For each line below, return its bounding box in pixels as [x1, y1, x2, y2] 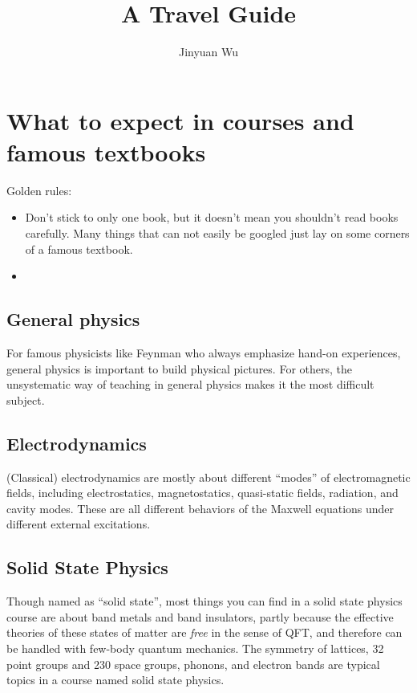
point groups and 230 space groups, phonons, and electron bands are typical [6, 655, 380, 672]
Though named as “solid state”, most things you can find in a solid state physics [6, 593, 403, 609]
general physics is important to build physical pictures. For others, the [6, 360, 352, 377]
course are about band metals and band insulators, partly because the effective [6, 608, 394, 625]
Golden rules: [6, 181, 72, 198]
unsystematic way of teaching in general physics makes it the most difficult [6, 376, 374, 393]
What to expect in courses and [6, 104, 354, 137]
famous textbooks [6, 135, 206, 168]
